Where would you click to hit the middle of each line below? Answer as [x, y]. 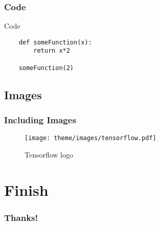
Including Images [40, 120]
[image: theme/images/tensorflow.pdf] [90, 138]
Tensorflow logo [49, 155]
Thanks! [21, 217]
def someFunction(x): [55, 42]
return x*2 [52, 51]
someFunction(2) [46, 68]
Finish [26, 189]
